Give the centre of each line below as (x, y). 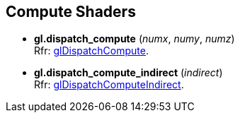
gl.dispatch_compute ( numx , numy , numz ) (135, 39)
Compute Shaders (71, 12)
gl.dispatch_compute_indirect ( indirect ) (128, 73)
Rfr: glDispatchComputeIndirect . (109, 85)
